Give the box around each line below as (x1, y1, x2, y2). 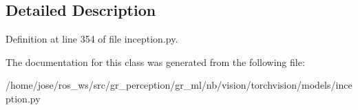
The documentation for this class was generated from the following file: (6, 54, 305, 69)
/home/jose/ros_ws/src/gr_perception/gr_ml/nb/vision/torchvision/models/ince (6, 78, 352, 92)
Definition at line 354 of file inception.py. (6, 32, 178, 46)
